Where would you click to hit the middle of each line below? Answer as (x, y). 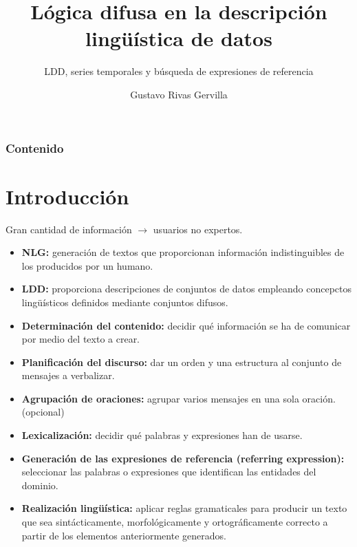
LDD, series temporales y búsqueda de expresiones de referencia (179, 71)
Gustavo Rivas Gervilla (179, 94)
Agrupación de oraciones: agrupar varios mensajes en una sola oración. (178, 398)
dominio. (40, 485)
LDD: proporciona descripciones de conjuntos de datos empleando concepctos (186, 289)
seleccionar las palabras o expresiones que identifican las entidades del (169, 472)
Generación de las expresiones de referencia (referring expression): (183, 458)
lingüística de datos (179, 38)
